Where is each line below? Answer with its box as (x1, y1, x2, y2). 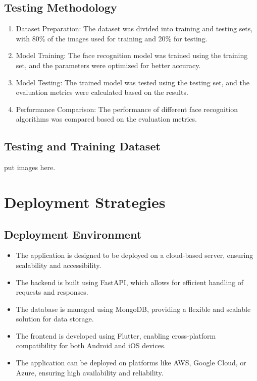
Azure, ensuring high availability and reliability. (16, 367, 164, 377)
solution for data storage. (16, 313, 94, 324)
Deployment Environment (4, 226, 142, 242)
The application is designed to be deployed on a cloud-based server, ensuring (16, 250, 253, 260)
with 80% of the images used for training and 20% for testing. (16, 33, 208, 43)
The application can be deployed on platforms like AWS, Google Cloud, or (16, 357, 246, 368)
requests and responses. (16, 287, 88, 297)
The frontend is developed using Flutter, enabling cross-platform (16, 330, 216, 341)
